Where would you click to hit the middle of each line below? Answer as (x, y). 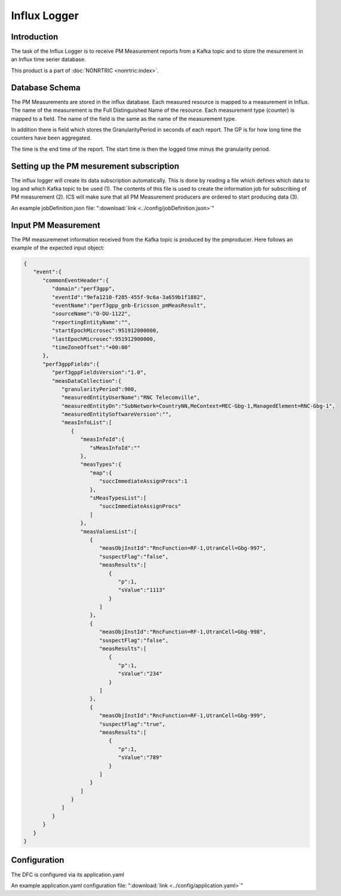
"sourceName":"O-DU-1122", (91, 314)
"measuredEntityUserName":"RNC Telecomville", (130, 397)
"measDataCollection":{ (87, 381)
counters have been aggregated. (51, 138)
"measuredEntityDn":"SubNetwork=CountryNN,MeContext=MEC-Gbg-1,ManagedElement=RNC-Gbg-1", (198, 406)
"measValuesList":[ (109, 531)
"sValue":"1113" (142, 590)
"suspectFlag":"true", (132, 724)
